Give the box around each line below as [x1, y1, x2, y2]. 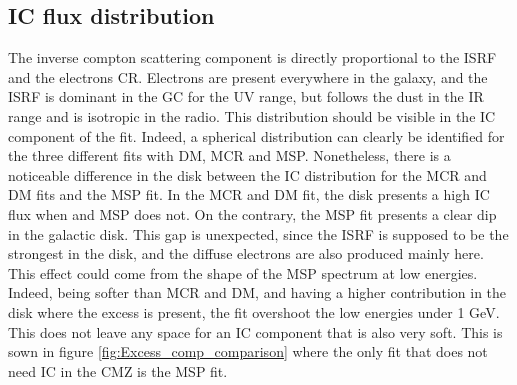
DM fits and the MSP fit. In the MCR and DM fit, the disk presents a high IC [8, 184, 490, 205]
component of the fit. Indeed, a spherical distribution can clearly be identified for [8, 125, 505, 146]
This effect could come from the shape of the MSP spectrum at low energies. [8, 262, 478, 283]
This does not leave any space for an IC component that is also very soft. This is [8, 321, 503, 342]
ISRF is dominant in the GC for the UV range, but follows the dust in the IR [8, 86, 484, 107]
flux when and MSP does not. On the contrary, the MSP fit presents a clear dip [8, 203, 497, 224]
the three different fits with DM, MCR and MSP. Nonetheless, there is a [8, 145, 451, 166]
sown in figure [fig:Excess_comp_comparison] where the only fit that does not [8, 341, 488, 362]
